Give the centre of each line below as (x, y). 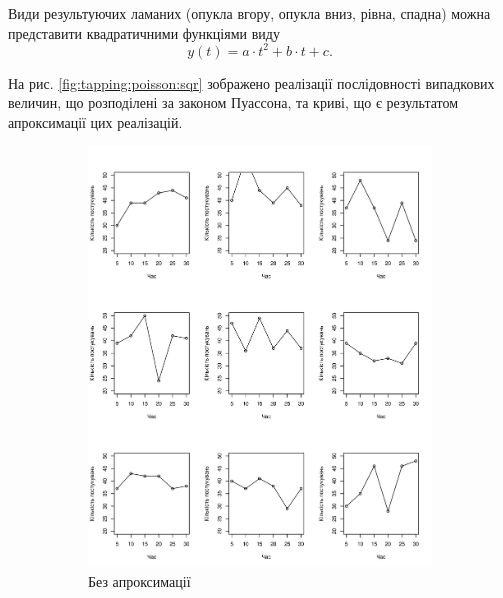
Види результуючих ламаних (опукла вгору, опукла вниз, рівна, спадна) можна (249, 13)
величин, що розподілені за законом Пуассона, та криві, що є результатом (233, 102)
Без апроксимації (139, 580)
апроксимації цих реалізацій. (95, 121)
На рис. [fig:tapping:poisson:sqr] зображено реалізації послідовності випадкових (251, 82)
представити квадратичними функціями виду (144, 32)
